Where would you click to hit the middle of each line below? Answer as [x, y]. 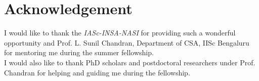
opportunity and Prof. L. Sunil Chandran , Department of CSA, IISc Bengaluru [127, 42]
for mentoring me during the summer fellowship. [79, 52]
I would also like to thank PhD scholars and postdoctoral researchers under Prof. [130, 62]
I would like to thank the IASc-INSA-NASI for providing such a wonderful [120, 33]
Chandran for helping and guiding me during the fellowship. [97, 72]
